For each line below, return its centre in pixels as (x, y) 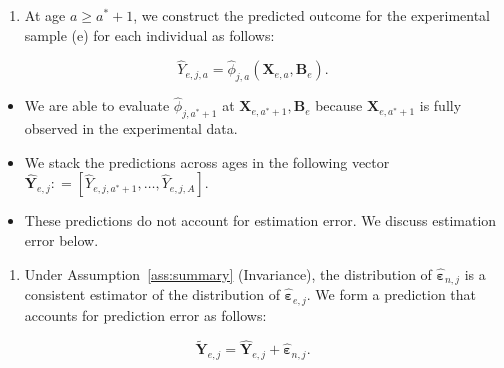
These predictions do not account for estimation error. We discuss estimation (260, 220)
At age (45, 15)
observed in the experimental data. (131, 128)
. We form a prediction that (391, 294)
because (339, 105)
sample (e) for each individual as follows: (149, 34)
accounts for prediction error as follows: (145, 314)
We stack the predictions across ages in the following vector (207, 161)
